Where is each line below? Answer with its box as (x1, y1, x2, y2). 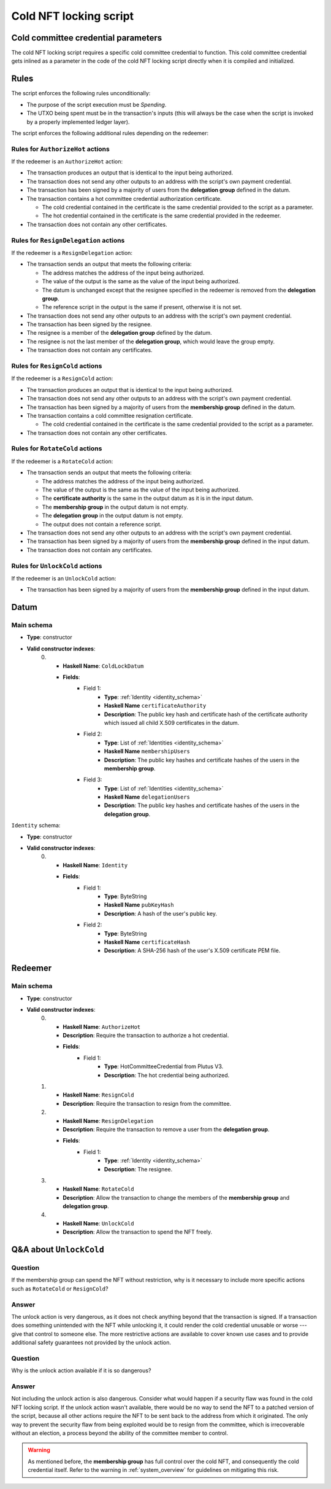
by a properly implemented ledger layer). (26, 118, 130, 125)
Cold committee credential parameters (11, 33, 162, 43)
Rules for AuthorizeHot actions (11, 144, 110, 153)
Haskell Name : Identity (63, 861, 128, 869)
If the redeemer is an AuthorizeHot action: (11, 158, 123, 165)
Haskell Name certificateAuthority (104, 702, 207, 709)
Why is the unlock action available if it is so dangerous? (11, 1367, 151, 1374)
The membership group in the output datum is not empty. (42, 503, 188, 510)
